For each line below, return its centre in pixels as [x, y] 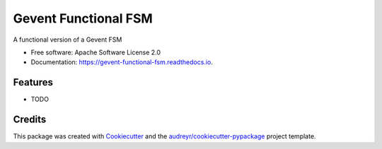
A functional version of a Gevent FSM [68, 40]
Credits [30, 120]
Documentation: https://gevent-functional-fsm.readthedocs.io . [122, 62]
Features [33, 82]
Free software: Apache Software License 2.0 [96, 52]
